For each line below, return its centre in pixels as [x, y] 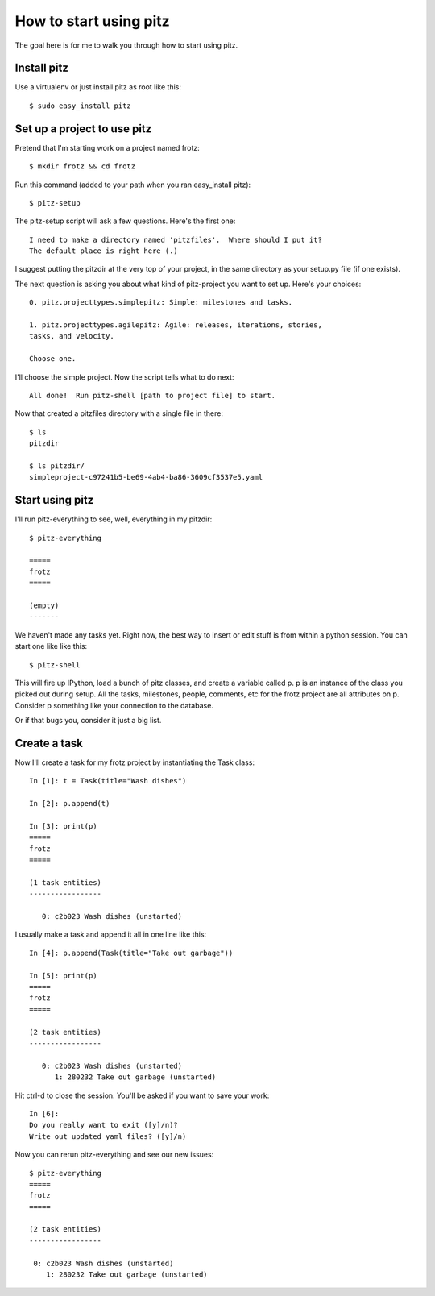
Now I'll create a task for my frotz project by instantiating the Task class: [135, 762]
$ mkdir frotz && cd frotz [83, 166]
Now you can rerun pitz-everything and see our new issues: [114, 1155]
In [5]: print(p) [63, 976]
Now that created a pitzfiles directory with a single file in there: [119, 413]
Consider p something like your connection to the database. [114, 705]
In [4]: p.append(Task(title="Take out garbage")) [131, 953]
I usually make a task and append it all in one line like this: [111, 934]
